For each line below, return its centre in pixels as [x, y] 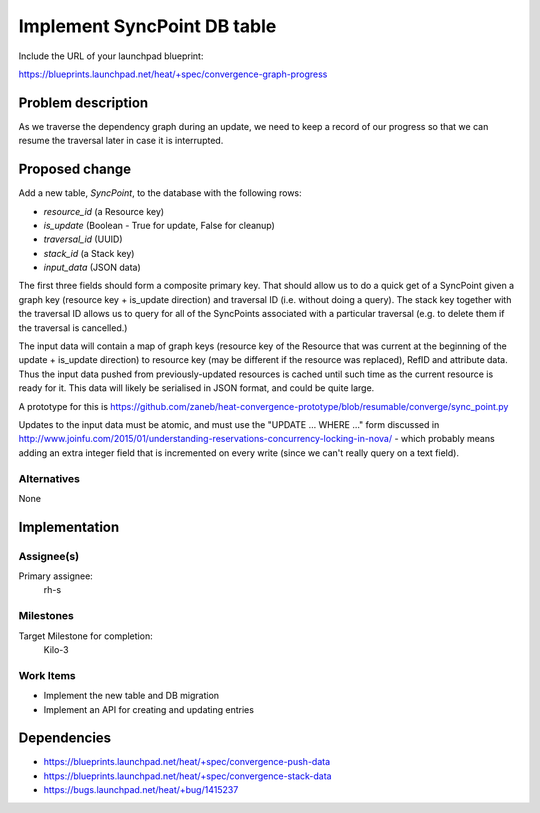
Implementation [69, 526]
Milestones [46, 616]
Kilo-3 [56, 649]
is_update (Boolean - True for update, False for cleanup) [159, 225]
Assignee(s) [49, 556]
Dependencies [65, 738]
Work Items [47, 675]
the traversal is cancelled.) [73, 327]
